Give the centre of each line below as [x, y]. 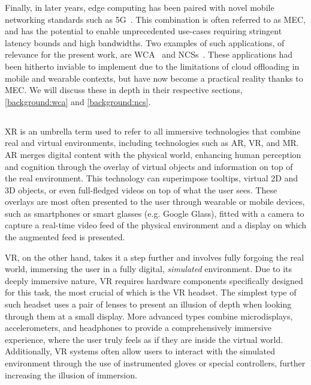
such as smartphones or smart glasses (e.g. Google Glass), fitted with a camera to [155, 213]
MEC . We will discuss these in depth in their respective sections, [124, 90]
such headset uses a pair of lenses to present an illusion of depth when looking [148, 304]
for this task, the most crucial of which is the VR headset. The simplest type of [151, 292]
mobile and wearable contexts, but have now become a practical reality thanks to [154, 78]
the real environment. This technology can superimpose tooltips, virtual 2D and [152, 178]
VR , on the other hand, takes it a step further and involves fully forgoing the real [155, 257]
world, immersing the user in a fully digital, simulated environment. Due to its [149, 269]
